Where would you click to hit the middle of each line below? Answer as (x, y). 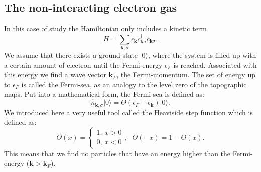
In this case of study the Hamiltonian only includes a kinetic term (106, 28)
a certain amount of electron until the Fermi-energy (83, 64)
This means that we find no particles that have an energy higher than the (117, 153)
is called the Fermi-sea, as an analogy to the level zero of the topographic (134, 84)
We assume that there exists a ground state (71, 54)
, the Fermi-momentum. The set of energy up (186, 74)
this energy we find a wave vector (55, 74)
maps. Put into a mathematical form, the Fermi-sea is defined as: (104, 94)
